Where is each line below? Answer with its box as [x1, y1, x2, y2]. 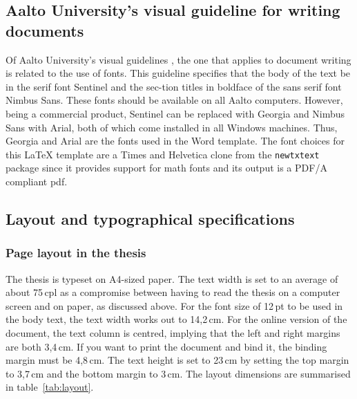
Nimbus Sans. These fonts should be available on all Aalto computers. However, [6, 93, 343, 107]
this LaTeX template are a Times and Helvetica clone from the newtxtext [6, 147, 320, 161]
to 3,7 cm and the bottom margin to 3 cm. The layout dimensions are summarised [6, 366, 351, 380]
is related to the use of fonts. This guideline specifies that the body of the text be [6, 66, 351, 80]
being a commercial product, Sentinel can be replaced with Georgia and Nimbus [6, 106, 345, 120]
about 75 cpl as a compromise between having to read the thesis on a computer [6, 285, 340, 299]
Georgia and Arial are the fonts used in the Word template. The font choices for [6, 133, 345, 148]
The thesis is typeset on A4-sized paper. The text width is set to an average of [6, 271, 338, 286]
